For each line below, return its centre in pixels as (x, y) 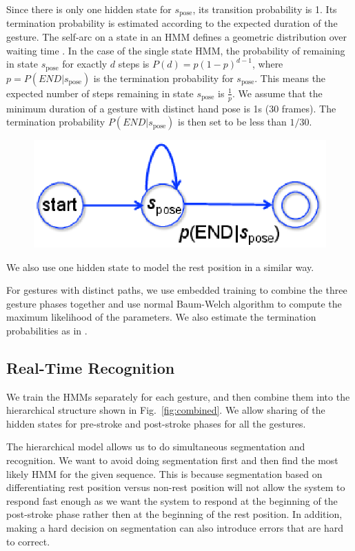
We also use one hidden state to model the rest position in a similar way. (160, 267)
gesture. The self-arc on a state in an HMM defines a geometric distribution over (177, 37)
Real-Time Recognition (91, 367)
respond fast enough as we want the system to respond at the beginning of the (172, 500)
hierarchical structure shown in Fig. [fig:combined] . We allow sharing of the (166, 410)
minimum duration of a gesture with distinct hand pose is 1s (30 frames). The (171, 108)
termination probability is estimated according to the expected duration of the (172, 23)
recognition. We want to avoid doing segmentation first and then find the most (172, 460)
